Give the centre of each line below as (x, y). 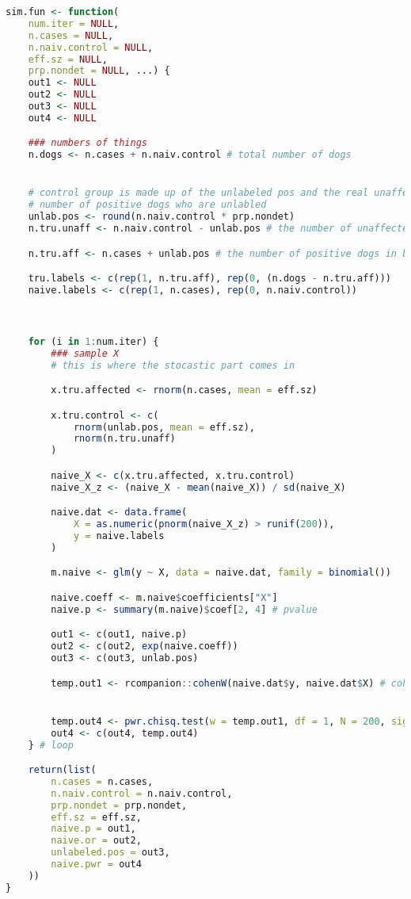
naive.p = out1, (93, 829)
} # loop (51, 745)
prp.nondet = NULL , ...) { (99, 71)
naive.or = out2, (96, 841)
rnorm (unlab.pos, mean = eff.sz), (164, 427)
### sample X (85, 353)
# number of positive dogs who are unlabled (147, 205)
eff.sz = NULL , (68, 59)
